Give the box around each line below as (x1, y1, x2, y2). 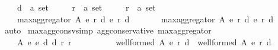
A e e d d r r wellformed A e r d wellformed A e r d (17, 35, 271, 48)
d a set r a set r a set (17, 1, 156, 13)
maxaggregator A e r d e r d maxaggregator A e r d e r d (17, 12, 273, 25)
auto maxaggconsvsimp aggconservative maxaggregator (4, 24, 212, 36)
